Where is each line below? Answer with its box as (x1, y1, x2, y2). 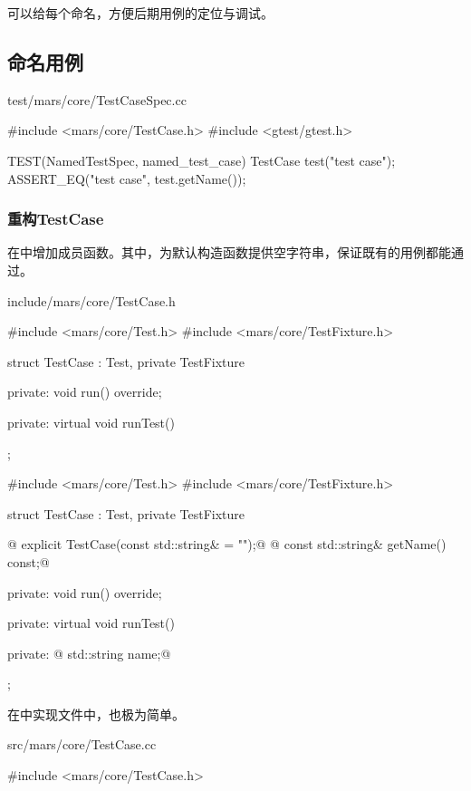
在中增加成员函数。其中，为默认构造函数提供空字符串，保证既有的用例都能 (7, 243, 451, 262)
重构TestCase (7, 207, 104, 230)
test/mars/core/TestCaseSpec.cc (7, 90, 187, 109)
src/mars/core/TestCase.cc (7, 735, 157, 754)
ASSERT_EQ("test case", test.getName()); (7, 169, 246, 188)
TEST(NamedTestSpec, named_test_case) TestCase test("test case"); (7, 150, 396, 169)
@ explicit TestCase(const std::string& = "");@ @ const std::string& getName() (7, 535, 447, 554)
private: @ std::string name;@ (7, 643, 171, 662)
